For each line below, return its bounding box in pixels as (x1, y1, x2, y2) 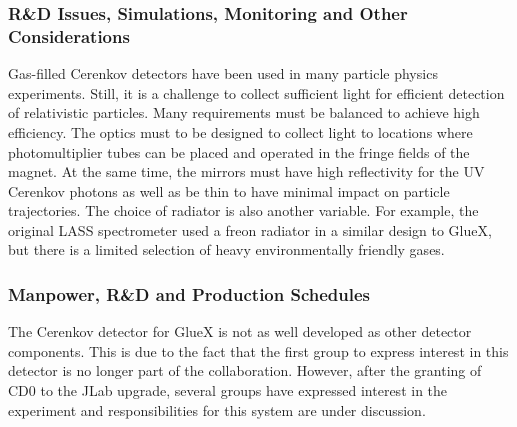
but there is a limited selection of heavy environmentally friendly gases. (8, 239, 445, 260)
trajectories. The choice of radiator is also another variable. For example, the (8, 200, 479, 221)
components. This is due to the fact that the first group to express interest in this (8, 340, 509, 361)
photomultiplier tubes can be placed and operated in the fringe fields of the (8, 141, 470, 162)
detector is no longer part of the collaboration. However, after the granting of (8, 360, 482, 381)
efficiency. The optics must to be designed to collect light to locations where (8, 121, 473, 142)
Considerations (8, 23, 130, 48)
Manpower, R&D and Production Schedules (8, 282, 371, 306)
